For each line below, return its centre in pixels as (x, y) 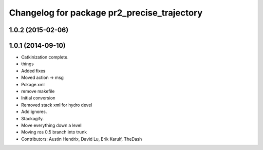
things (28, 64)
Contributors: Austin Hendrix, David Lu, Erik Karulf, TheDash (82, 139)
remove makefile (38, 91)
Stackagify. (32, 118)
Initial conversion (38, 98)
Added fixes (33, 71)
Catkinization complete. (45, 57)
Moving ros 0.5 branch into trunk (54, 132)
